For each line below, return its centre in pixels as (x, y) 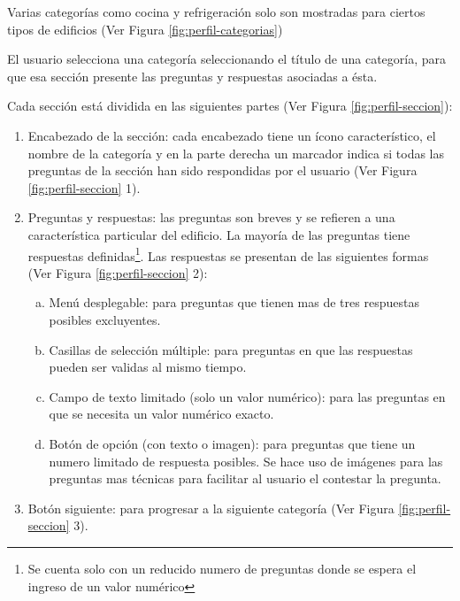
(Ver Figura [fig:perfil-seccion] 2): (118, 272)
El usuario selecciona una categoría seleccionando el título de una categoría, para (227, 59)
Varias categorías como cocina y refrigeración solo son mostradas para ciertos (216, 12)
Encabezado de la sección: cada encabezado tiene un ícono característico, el (232, 135)
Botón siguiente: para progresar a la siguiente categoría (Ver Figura (211, 508)
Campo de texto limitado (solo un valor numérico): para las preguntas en (247, 396)
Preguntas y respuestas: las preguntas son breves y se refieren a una (211, 217)
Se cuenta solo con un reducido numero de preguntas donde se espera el (222, 568)
